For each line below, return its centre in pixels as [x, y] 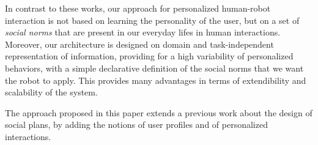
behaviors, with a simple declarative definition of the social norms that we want [154, 68]
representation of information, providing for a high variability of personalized [149, 56]
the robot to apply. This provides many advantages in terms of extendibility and [156, 80]
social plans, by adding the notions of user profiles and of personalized [136, 125]
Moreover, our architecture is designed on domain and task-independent [139, 44]
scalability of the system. [51, 92]
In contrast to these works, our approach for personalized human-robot [138, 8]
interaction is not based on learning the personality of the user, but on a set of [152, 20]
